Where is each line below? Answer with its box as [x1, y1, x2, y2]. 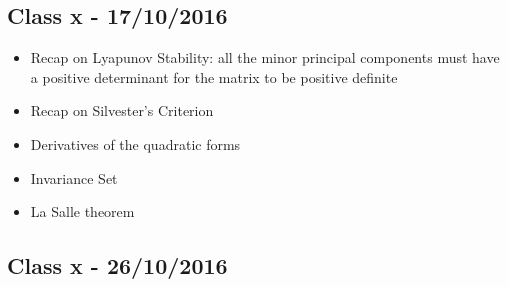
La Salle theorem [30, 201, 135, 222]
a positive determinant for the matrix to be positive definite [30, 66, 398, 87]
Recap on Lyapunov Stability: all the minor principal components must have [30, 47, 500, 68]
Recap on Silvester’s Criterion [30, 100, 214, 121]
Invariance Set [30, 167, 118, 188]
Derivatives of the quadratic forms [30, 133, 241, 154]
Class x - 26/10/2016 [7, 250, 228, 281]
